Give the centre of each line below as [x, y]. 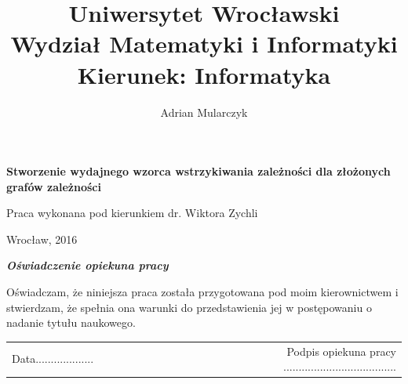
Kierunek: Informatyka [204, 74]
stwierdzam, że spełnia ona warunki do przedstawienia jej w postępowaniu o [189, 307]
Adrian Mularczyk [204, 112]
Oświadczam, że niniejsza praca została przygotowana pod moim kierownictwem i [202, 292]
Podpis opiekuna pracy [341, 351]
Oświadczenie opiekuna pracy [87, 265]
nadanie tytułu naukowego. [71, 322]
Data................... [53, 359]
